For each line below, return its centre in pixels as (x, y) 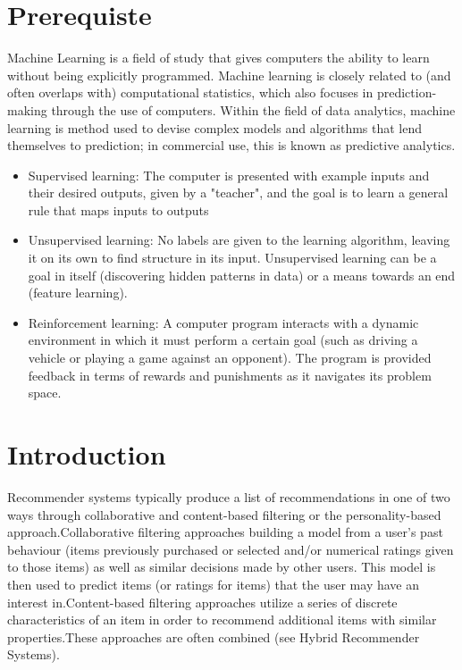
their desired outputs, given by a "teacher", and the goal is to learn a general (238, 193)
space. (45, 393)
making (27, 109)
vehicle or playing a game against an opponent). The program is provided (230, 358)
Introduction (87, 454)
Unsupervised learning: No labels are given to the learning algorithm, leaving (239, 240)
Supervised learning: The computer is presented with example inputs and (229, 175)
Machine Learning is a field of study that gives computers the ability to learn (218, 58)
